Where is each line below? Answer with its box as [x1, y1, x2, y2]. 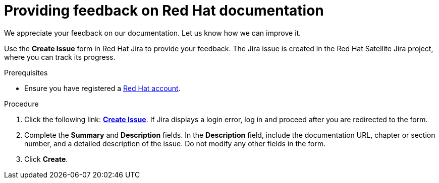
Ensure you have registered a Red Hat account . [24, 83, 181, 93]
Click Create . [24, 154, 68, 163]
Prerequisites [4, 68, 48, 77]
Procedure [4, 99, 39, 108]
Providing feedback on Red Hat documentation [4, 2, 324, 19]
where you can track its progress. [4, 52, 116, 61]
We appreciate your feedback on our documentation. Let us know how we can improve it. [4, 28, 301, 37]
